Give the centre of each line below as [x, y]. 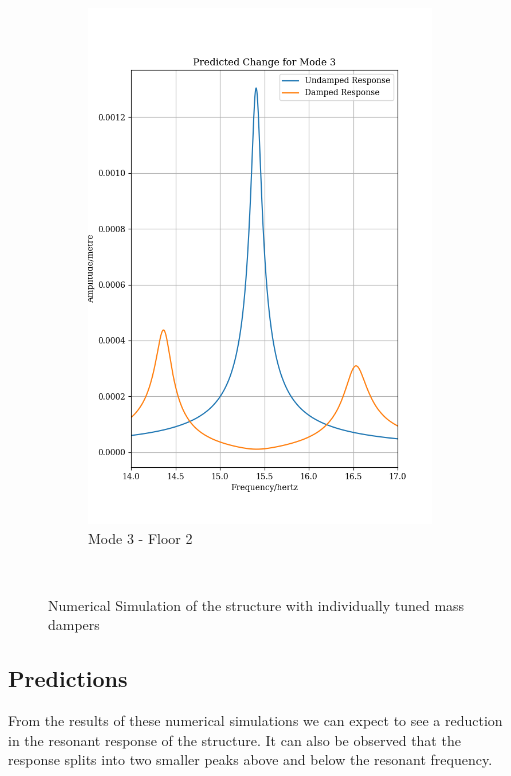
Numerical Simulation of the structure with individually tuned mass [256, 604]
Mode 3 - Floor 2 [140, 537]
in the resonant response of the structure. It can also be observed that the [234, 739]
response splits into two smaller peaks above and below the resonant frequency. [250, 759]
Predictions [68, 678]
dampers [74, 624]
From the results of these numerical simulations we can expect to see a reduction [255, 720]
